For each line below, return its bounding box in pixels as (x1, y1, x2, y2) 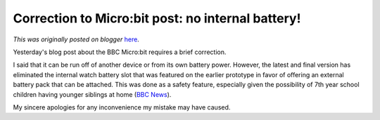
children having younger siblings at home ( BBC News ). (13, 90, 172, 98)
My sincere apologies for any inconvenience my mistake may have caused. (13, 102, 231, 112)
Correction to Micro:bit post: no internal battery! (13, 11, 301, 26)
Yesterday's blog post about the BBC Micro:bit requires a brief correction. (13, 48, 227, 56)
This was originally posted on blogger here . (13, 35, 140, 44)
